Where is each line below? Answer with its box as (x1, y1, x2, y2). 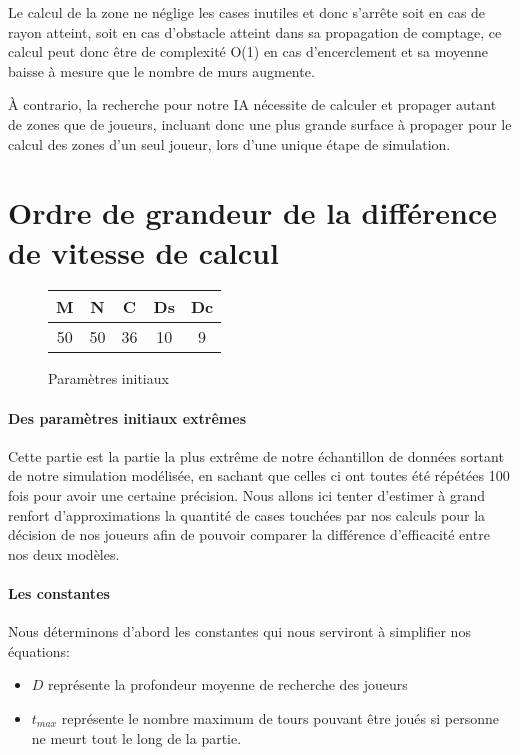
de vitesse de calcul (8, 231, 279, 272)
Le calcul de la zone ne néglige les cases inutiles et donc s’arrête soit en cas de (8, 2, 486, 22)
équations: (8, 640, 70, 661)
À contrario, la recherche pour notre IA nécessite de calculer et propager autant (8, 94, 497, 115)
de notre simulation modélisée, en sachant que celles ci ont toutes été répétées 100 (8, 465, 510, 486)
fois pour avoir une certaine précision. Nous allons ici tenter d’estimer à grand (8, 485, 486, 506)
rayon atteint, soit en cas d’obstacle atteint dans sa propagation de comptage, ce (8, 21, 502, 42)
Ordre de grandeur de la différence (8, 192, 497, 233)
